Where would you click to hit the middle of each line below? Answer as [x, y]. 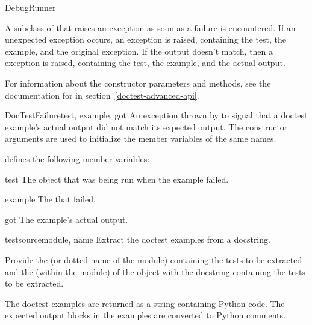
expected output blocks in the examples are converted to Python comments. [145, 315]
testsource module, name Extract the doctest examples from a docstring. [138, 239]
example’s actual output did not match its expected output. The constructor [146, 126]
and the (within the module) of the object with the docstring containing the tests [155, 271]
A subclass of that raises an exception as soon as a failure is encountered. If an [150, 27]
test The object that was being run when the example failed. [117, 179]
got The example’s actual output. [67, 219]
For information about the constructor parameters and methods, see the [138, 83]
